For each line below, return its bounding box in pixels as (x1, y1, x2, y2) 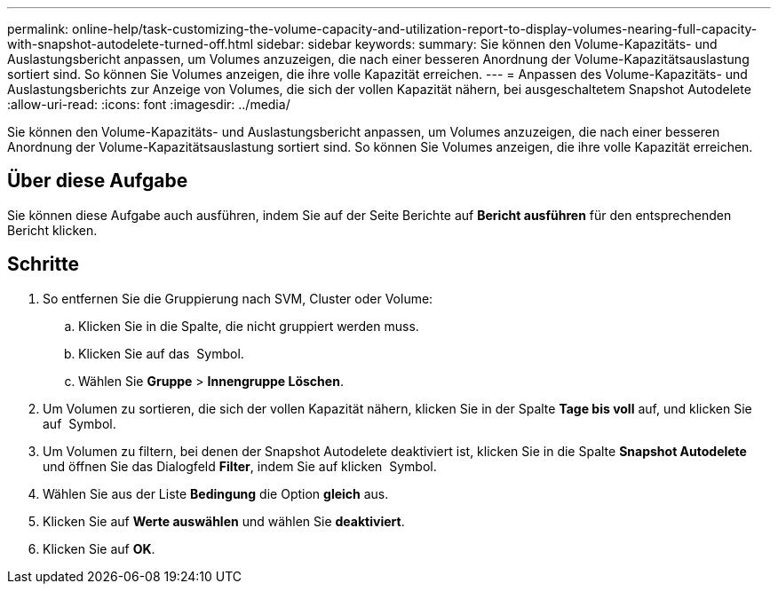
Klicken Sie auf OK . (43, 540, 155, 556)
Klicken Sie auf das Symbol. (78, 345, 244, 361)
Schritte (7, 253, 79, 276)
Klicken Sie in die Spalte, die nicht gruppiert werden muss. (78, 318, 419, 334)
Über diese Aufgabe (7, 169, 188, 193)
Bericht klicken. (7, 222, 98, 238)
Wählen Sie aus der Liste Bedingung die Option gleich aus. (43, 485, 389, 501)
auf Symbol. (43, 415, 116, 431)
